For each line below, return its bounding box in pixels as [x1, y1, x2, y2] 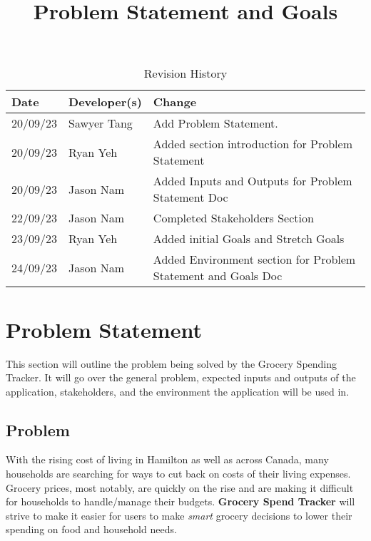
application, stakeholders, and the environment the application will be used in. [6, 383, 350, 398]
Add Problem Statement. [153, 115, 278, 132]
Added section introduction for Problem [153, 135, 352, 153]
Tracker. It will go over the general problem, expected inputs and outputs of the [6, 370, 356, 385]
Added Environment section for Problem [153, 251, 356, 268]
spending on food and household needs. [6, 522, 177, 537]
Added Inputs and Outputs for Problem [153, 172, 352, 190]
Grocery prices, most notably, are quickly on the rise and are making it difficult [6, 480, 354, 495]
